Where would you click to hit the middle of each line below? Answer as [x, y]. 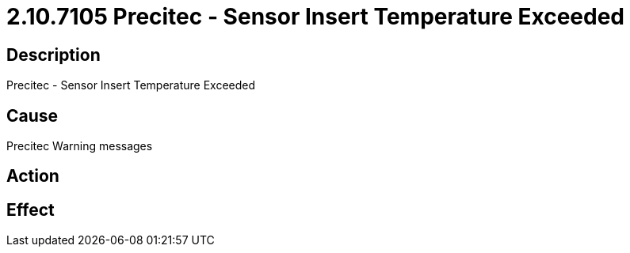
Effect [31, 210]
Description [53, 55]
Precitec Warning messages [80, 146]
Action [33, 176]
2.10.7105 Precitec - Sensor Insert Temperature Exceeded [315, 17]
